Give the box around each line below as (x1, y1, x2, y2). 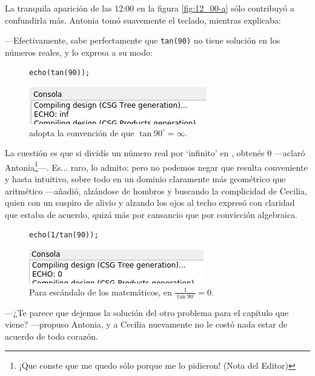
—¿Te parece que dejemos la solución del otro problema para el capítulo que (5, 306, 289, 318)
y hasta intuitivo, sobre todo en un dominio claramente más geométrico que (5, 173, 286, 185)
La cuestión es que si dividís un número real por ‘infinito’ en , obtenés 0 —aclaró (5, 147, 305, 159)
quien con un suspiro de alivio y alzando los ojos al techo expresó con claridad (5, 196, 295, 209)
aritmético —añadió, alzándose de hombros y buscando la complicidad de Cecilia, (5, 184, 307, 197)
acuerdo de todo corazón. (5, 329, 98, 342)
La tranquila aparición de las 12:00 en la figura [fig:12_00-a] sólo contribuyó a (5, 2, 294, 14)
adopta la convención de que (29, 126, 134, 139)
